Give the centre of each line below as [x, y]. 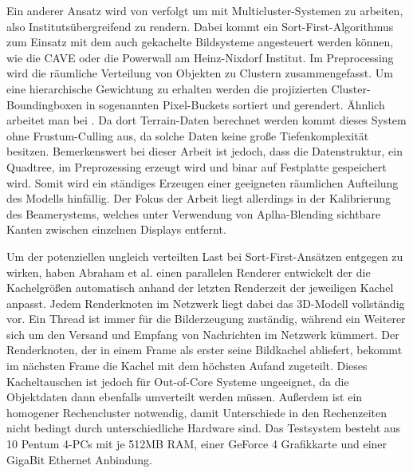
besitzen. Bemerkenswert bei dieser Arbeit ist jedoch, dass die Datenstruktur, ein [205, 151]
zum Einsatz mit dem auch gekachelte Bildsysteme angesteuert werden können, [200, 42]
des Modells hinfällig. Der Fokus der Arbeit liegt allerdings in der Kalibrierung [199, 198]
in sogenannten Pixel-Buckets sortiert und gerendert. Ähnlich [235, 104]
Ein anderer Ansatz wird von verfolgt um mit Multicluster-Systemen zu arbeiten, [205, 10]
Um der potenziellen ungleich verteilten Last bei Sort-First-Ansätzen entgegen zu [205, 256]
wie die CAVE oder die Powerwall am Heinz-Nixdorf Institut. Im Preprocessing [200, 57]
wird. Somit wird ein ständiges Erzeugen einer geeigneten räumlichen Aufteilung [203, 182]
